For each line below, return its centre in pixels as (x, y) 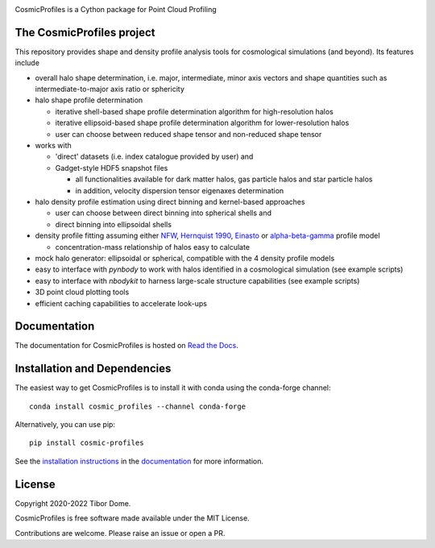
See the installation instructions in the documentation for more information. (139, 461)
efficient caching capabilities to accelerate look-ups (121, 303)
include (27, 63)
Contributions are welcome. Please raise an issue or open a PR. (120, 533)
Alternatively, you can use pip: (65, 425)
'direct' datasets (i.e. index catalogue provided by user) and (154, 156)
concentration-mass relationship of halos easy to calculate (152, 247)
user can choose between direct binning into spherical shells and (164, 213)
